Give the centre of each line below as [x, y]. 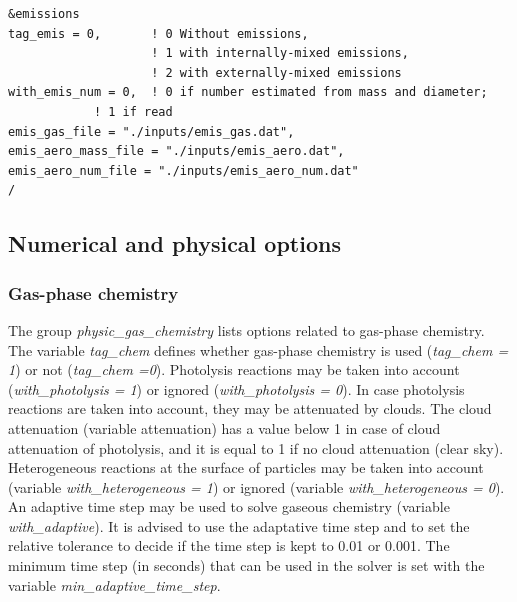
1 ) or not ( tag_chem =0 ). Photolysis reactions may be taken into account [234, 369]
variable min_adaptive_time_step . [114, 584]
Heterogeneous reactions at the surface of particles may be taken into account [246, 467]
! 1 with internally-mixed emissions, [280, 53]
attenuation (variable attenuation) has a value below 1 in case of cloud [224, 427]
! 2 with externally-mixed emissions [276, 72]
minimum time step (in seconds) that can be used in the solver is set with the [246, 565]
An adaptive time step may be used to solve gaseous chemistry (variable [229, 506]
